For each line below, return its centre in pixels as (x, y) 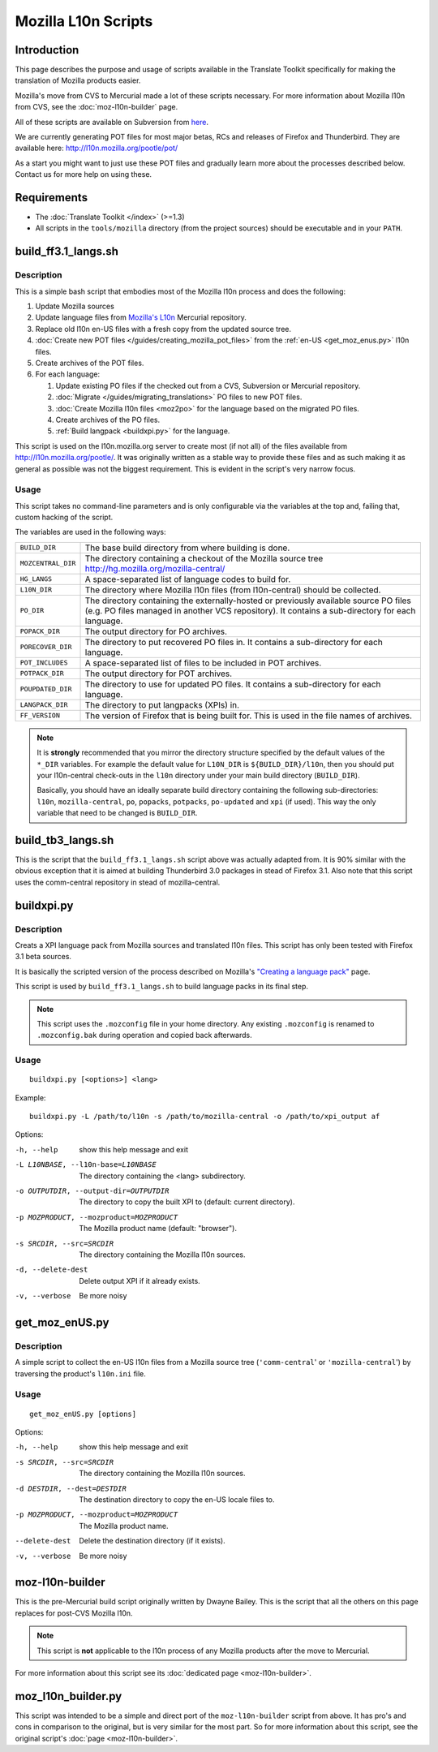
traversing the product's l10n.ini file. (80, 1373)
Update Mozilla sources (75, 306)
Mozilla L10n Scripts (84, 21)
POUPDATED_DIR (46, 689)
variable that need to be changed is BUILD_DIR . (117, 813)
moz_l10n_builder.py (69, 1696)
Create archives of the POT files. (90, 363)
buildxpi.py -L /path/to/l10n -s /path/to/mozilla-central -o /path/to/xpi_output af (205, 1117)
